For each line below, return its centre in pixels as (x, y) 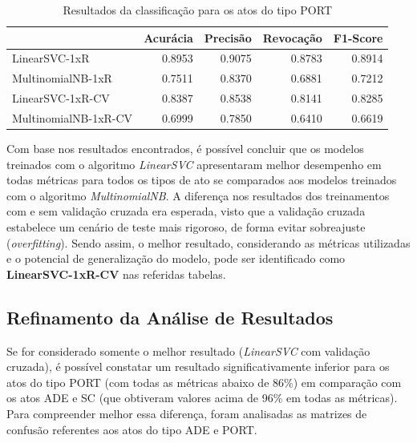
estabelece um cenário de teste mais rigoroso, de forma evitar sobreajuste (186, 227)
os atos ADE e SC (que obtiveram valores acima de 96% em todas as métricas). (202, 398)
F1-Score (358, 37)
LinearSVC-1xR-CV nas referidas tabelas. (116, 274)
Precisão (228, 37)
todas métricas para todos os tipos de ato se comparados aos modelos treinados (202, 180)
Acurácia (168, 37)
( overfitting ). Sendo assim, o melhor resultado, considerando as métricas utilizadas (208, 242)
